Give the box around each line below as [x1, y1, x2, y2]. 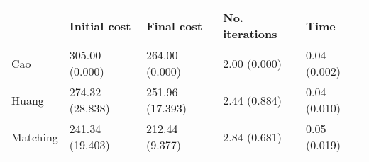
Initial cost [69, 17, 131, 34]
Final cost [146, 17, 202, 34]
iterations [223, 25, 277, 42]
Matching [11, 128, 58, 145]
